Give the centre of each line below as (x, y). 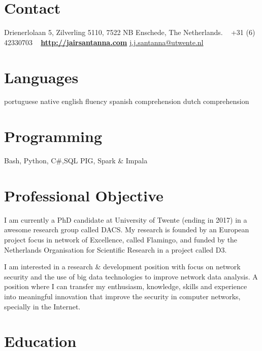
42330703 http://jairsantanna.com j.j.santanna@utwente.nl (104, 42)
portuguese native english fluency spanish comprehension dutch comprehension (127, 101)
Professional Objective (84, 195)
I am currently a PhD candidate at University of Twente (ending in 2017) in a (126, 219)
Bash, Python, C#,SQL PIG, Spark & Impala (76, 161)
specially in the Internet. (42, 306)
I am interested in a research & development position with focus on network (122, 267)
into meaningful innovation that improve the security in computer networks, (122, 296)
